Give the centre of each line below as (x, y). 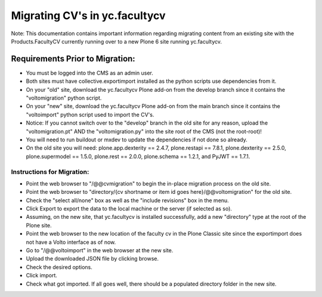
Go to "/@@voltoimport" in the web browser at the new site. (100, 250)
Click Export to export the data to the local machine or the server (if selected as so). (129, 209)
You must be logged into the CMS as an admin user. (89, 73)
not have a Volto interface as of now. (71, 242)
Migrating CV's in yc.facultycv (88, 16)
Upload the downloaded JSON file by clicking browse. (92, 259)
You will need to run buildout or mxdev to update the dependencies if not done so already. (137, 140)
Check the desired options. (59, 267)
